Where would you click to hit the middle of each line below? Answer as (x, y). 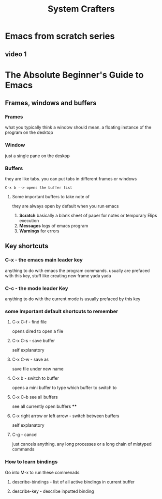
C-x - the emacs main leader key (44, 260)
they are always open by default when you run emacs (66, 206)
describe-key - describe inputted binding (53, 491)
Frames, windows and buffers (51, 103)
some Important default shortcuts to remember (62, 311)
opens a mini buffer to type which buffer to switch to (64, 388)
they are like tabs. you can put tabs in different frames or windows (71, 179)
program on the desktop (29, 132)
